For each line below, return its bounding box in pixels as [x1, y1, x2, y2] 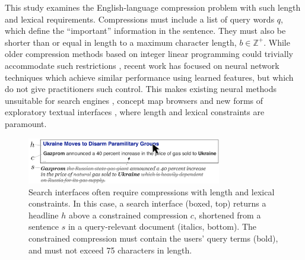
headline [28, 208, 59, 221]
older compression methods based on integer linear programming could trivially [5, 47, 293, 60]
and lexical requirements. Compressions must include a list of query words [5, 12, 275, 25]
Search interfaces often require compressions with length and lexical [28, 185, 275, 198]
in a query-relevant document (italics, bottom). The [68, 220, 257, 233]
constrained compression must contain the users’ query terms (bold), [28, 232, 278, 245]
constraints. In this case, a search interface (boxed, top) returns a [28, 197, 266, 210]
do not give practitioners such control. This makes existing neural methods [5, 83, 277, 95]
